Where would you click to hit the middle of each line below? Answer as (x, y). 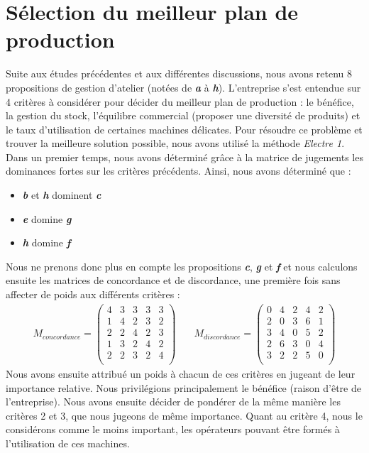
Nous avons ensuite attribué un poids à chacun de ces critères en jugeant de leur (181, 373)
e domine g (47, 218)
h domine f (46, 242)
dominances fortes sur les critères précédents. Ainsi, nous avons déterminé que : (178, 171)
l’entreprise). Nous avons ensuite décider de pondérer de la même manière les (173, 402)
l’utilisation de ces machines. (68, 443)
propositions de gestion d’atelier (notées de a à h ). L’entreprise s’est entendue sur (183, 87)
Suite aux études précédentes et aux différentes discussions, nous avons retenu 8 (179, 73)
